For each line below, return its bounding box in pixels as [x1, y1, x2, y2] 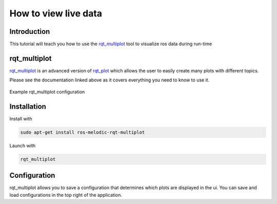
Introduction [9, 27, 50, 36]
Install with [9, 115, 33, 121]
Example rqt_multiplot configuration [9, 89, 85, 95]
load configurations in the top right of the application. [9, 192, 123, 198]
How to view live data [9, 8, 103, 19]
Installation [9, 102, 46, 111]
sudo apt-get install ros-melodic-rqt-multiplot [20, 129, 145, 135]
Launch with [9, 142, 36, 149]
